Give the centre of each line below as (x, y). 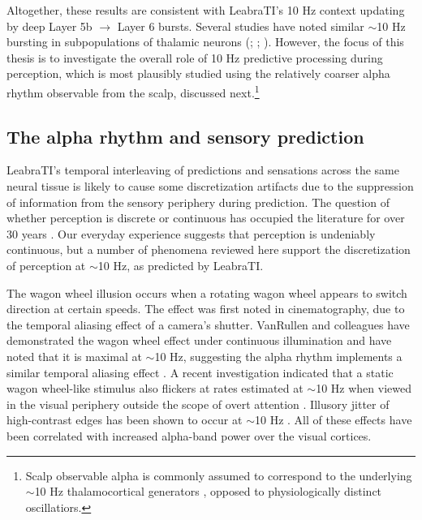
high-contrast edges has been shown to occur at (125, 420)
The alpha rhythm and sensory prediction (185, 136)
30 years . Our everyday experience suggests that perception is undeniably (191, 233)
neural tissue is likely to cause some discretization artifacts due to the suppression (210, 186)
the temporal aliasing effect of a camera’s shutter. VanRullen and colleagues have (208, 324)
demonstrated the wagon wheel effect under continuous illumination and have (199, 340)
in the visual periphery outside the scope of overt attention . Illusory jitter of (198, 404)
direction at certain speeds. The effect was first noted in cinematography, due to (206, 309)
